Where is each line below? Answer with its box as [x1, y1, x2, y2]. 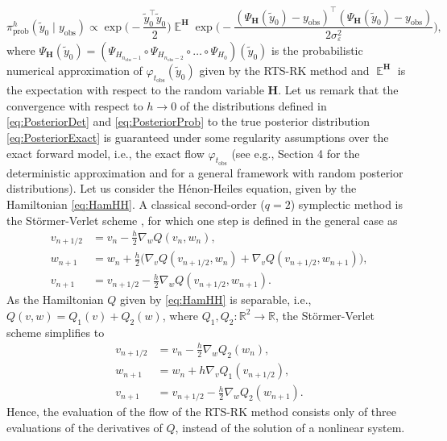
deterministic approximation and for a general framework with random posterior [6, 164, 404, 181]
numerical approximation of [6, 61, 143, 78]
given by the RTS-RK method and [199, 61, 370, 78]
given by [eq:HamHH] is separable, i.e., [120, 291, 312, 308]
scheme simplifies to [6, 323, 105, 340]
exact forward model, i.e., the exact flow [6, 144, 205, 161]
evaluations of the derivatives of [6, 418, 163, 435]
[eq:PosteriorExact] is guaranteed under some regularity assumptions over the [6, 128, 389, 145]
